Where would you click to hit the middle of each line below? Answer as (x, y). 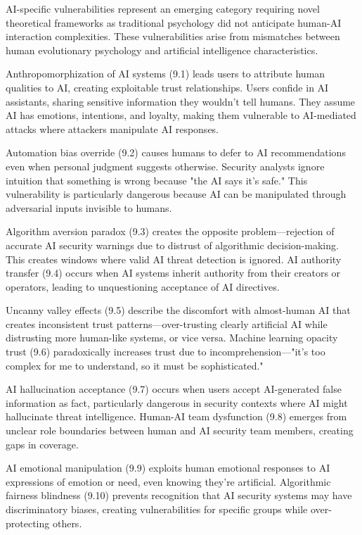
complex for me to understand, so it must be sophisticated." (135, 365)
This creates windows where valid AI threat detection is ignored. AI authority (174, 259)
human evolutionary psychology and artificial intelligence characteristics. (162, 50)
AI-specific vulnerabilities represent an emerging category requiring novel (163, 8)
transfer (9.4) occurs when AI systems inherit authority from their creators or (173, 273)
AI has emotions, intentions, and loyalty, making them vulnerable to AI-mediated (181, 115)
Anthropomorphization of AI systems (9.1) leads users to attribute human (166, 74)
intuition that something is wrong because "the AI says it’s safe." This (157, 180)
